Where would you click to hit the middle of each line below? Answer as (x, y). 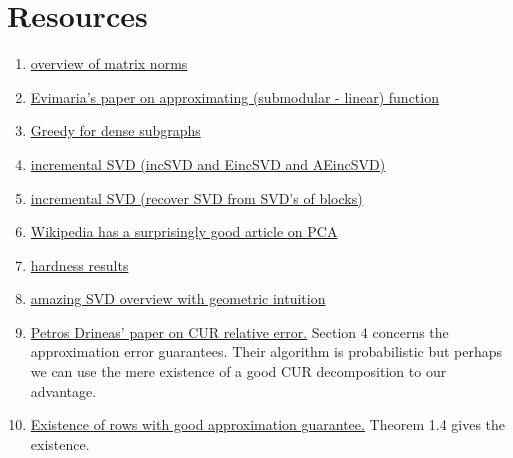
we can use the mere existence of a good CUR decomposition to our (238, 371)
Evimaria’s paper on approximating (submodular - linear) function (234, 96)
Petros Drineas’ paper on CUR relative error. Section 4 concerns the (239, 331)
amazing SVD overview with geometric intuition (178, 298)
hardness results (79, 264)
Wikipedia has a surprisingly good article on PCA (184, 231)
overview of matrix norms (109, 63)
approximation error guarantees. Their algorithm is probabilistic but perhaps (266, 351)
